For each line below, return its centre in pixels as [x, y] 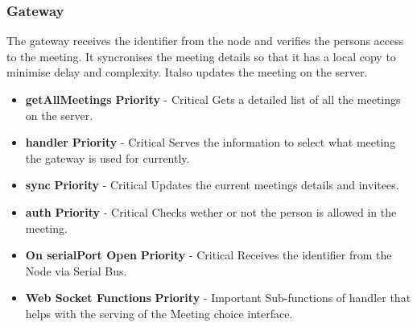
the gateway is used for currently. [107, 157]
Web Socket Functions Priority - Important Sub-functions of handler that [218, 298]
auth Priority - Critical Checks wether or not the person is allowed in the [211, 211]
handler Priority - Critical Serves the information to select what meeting [211, 142]
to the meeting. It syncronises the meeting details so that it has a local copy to [201, 56]
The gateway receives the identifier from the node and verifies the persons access [205, 41]
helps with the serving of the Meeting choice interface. [159, 313]
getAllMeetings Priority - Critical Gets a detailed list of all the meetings [213, 99]
